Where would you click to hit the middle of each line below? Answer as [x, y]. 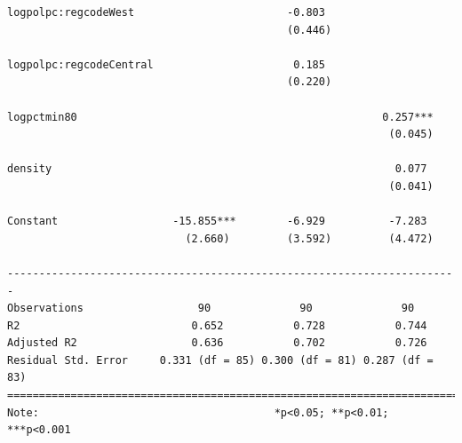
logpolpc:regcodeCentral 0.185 [166, 64]
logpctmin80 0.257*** [220, 117]
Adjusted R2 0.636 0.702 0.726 [217, 343]
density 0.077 [217, 169]
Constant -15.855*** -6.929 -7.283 [217, 221]
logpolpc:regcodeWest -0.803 [166, 12]
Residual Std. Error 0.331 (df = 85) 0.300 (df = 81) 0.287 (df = [220, 360]
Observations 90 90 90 [211, 309]
